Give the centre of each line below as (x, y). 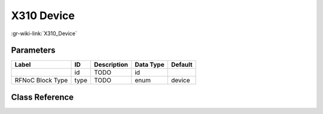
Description (111, 64)
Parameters (33, 50)
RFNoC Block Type (41, 81)
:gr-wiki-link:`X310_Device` (44, 33)
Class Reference (42, 97)
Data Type (150, 64)
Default (182, 64)
